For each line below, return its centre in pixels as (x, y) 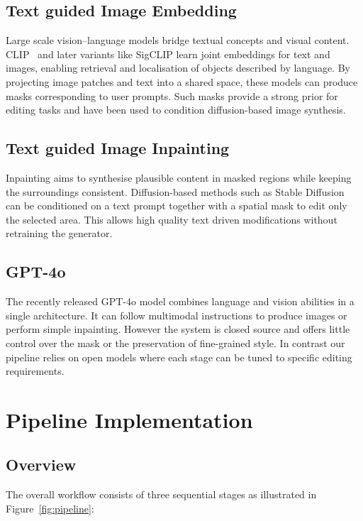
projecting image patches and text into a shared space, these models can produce (182, 81)
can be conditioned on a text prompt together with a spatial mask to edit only (177, 205)
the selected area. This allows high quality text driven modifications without (172, 219)
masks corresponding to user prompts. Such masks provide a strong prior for (172, 95)
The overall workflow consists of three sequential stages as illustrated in (161, 494)
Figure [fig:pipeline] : (50, 508)
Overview (41, 465)
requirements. (35, 371)
